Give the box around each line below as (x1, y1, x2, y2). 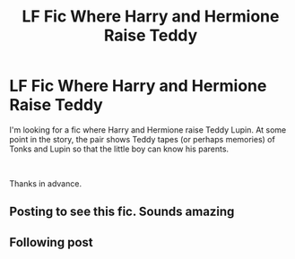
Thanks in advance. (9, 177, 82, 189)
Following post (9, 235, 93, 250)
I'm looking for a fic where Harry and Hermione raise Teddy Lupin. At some (9, 124, 287, 135)
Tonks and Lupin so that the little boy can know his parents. (9, 143, 230, 154)
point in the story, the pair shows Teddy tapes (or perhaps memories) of (9, 134, 275, 144)
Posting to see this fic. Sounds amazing (9, 204, 235, 220)
